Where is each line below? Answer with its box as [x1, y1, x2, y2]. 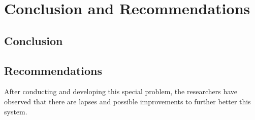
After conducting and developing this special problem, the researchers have [4, 86, 238, 97]
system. [4, 106, 27, 116]
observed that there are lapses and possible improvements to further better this [4, 96, 251, 106]
